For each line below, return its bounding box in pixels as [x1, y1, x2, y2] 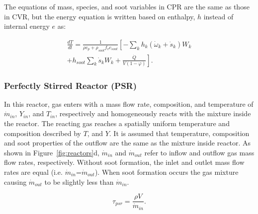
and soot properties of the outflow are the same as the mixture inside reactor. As [4, 138, 251, 148]
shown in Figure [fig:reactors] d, [4, 147, 99, 157]
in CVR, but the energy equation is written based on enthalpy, [4, 11, 195, 21]
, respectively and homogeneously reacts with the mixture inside [55, 108, 251, 119]
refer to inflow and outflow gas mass [144, 147, 255, 157]
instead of [203, 11, 234, 21]
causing [4, 176, 27, 187]
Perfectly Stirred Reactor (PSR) [4, 79, 137, 91]
